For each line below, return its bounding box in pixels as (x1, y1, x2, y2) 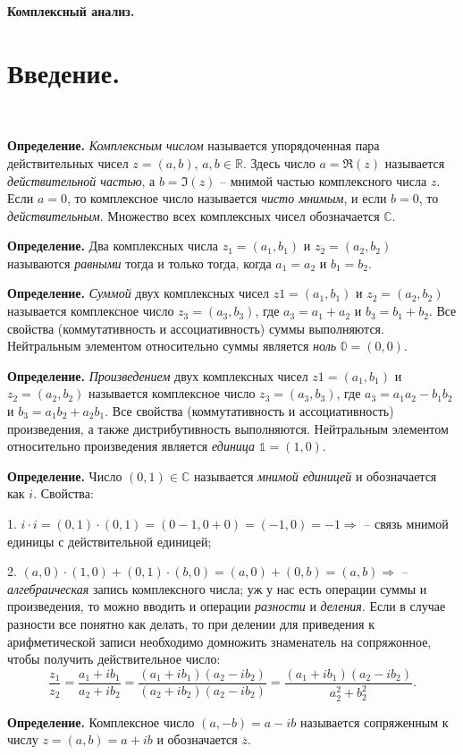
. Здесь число (242, 153, 316, 172)
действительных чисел (7, 153, 129, 172)
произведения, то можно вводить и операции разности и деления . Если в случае (7, 597, 446, 615)
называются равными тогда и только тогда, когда (7, 253, 272, 272)
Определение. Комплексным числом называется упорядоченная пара (7, 136, 380, 155)
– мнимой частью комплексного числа (220, 171, 427, 190)
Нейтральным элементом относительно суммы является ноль (7, 336, 337, 355)
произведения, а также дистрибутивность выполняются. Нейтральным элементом (7, 419, 449, 437)
